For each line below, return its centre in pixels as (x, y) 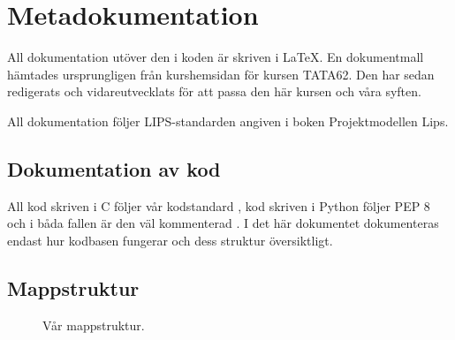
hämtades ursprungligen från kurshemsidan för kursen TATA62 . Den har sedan (221, 74)
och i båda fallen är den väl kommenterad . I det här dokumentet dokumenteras (223, 223)
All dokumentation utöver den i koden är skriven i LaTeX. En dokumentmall (216, 57)
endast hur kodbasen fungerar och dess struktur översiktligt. (170, 240)
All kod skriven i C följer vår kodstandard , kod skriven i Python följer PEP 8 (219, 205)
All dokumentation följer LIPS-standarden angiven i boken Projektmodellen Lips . (228, 121)
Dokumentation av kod (114, 168)
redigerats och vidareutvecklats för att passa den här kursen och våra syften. (214, 91)
